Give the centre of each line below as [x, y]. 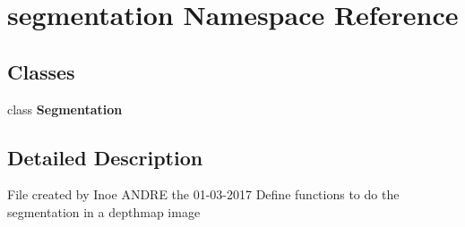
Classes [41, 71]
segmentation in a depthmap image [104, 211]
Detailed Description [105, 157]
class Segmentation [65, 109]
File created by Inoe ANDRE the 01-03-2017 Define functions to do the [203, 194]
